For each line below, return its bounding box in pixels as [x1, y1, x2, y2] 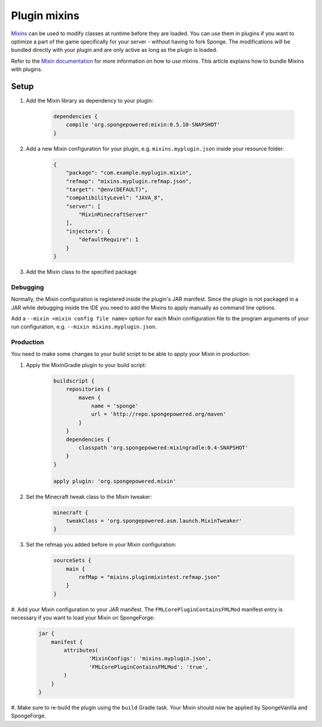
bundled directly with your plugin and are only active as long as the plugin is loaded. [11, 47, 218, 54]
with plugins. [11, 66, 43, 73]
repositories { [66, 386, 110, 393]
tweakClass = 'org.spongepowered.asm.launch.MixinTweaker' [66, 517, 243, 524]
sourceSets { [53, 557, 92, 564]
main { [66, 565, 85, 572]
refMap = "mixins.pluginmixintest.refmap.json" [78, 574, 221, 581]
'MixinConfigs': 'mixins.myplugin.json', [88, 655, 212, 662]
